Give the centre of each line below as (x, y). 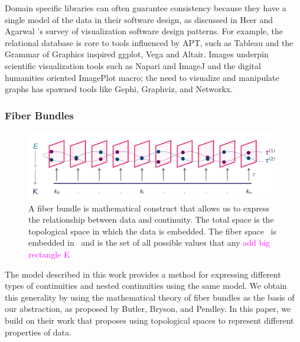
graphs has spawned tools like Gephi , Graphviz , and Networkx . (119, 89)
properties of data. (38, 332)
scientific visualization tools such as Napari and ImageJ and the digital (133, 65)
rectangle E (49, 254)
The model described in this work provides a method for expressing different (143, 274)
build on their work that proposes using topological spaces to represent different (149, 320)
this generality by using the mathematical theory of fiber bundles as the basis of (150, 297)
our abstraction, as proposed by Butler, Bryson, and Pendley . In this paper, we (148, 309)
